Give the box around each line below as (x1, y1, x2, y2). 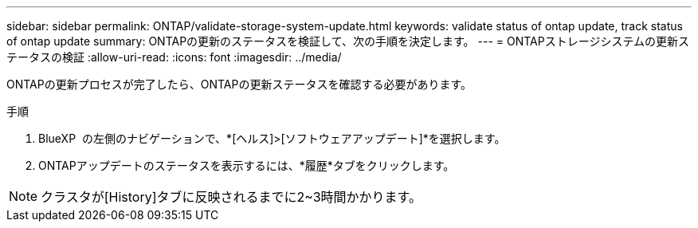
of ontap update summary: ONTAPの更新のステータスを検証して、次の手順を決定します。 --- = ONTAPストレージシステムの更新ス (6, 34, 689, 48)
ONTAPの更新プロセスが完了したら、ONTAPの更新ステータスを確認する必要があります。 (6, 77, 473, 91)
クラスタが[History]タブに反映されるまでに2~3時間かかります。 (41, 189, 422, 205)
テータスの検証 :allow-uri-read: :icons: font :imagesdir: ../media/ (6, 50, 342, 64)
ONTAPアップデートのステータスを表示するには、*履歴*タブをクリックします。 (38, 159, 455, 172)
